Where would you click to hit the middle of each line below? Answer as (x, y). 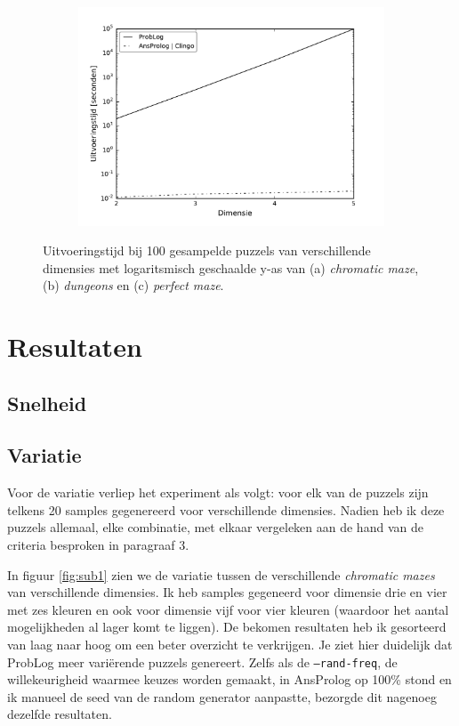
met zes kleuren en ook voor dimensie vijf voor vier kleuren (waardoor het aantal (228, 609)
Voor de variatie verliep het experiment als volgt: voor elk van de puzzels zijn (218, 492)
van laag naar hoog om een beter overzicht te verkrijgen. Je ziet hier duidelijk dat (230, 645)
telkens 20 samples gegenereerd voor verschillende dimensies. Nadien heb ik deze (226, 509)
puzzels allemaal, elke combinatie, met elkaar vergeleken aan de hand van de (215, 527)
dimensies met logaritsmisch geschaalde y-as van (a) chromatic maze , (231, 267)
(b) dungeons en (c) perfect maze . (133, 285)
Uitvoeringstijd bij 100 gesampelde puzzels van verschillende (207, 250)
